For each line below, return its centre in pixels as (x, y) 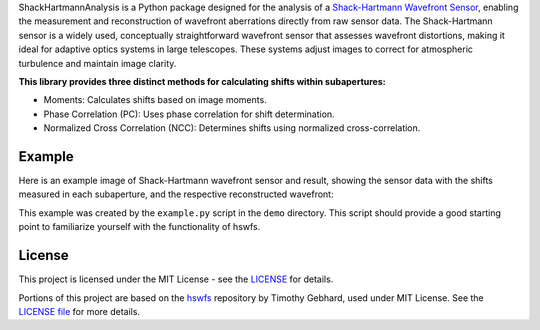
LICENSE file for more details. (79, 311)
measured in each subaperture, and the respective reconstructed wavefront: (176, 194)
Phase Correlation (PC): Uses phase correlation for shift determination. (189, 114)
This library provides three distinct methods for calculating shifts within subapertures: (202, 81)
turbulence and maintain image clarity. (97, 63)
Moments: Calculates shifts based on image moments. (155, 100)
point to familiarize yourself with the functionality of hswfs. (139, 227)
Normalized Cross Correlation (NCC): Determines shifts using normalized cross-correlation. (232, 128)
